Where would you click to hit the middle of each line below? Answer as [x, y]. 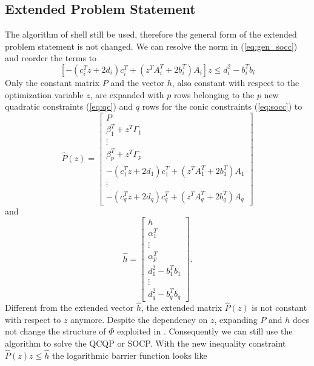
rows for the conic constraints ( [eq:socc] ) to [222, 106]
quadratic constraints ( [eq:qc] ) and [69, 106]
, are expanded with [127, 94]
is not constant [279, 308]
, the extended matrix [182, 308]
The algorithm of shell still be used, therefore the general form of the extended [151, 34]
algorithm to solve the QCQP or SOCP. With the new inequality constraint [145, 343]
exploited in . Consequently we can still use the [205, 331]
